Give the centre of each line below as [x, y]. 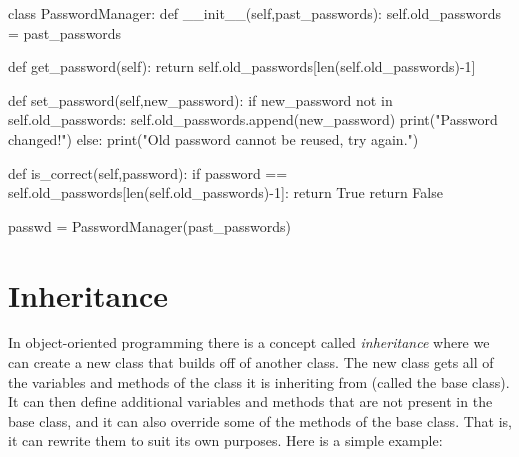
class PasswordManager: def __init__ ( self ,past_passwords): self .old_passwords [254, 13]
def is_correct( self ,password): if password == [148, 172]
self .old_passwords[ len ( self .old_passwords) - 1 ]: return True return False [225, 192]
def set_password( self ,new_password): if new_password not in [200, 99]
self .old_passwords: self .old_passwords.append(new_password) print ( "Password [253, 119]
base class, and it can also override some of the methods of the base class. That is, [260, 420]
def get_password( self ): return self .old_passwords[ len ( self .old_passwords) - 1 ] [242, 66]
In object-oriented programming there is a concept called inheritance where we [249, 342]
